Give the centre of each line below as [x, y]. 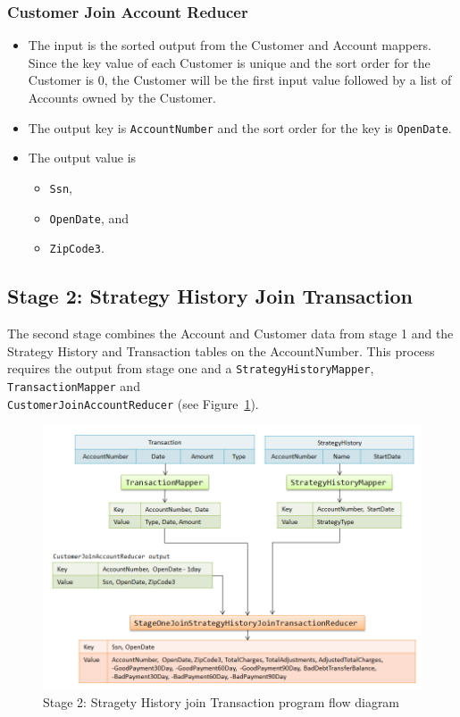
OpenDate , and [89, 217]
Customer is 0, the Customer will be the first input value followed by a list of [240, 80]
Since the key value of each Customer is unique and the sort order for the [229, 62]
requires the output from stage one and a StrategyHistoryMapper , [191, 368]
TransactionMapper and [74, 385]
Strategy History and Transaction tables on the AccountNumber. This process [221, 350]
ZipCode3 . [77, 248]
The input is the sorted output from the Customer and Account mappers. [230, 45]
